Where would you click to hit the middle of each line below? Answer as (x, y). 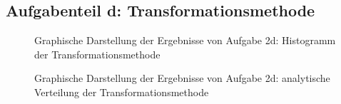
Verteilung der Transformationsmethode (122, 92)
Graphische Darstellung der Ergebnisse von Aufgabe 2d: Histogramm (185, 40)
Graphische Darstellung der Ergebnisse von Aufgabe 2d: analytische (182, 78)
